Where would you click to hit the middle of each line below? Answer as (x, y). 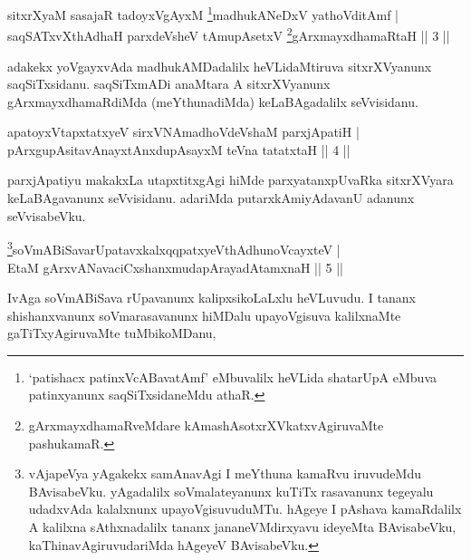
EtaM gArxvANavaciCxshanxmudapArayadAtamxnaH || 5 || (175, 267)
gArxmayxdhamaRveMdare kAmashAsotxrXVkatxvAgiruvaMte (206, 425)
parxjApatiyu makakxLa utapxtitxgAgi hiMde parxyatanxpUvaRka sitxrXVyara (231, 180)
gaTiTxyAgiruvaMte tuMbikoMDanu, (112, 333)
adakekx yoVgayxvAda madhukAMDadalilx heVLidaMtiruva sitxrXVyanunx (220, 66)
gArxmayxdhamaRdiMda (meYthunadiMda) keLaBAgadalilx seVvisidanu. (213, 101)
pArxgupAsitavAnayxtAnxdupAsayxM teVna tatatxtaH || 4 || (179, 149)
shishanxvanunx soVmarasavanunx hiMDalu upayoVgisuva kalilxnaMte (204, 315)
